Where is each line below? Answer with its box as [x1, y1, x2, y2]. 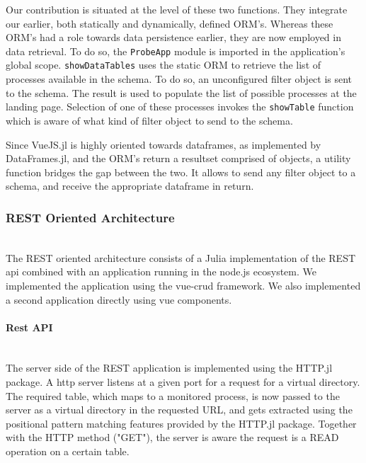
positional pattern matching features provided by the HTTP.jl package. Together [6, 416, 357, 430]
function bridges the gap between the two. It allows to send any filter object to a [6, 164, 356, 179]
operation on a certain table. [6, 444, 130, 459]
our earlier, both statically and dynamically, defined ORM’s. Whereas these [6, 16, 333, 30]
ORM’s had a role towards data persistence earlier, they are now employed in [6, 30, 341, 45]
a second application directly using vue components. [6, 292, 232, 307]
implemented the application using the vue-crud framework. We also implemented [6, 278, 361, 292]
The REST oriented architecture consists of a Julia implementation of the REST [6, 250, 356, 265]
